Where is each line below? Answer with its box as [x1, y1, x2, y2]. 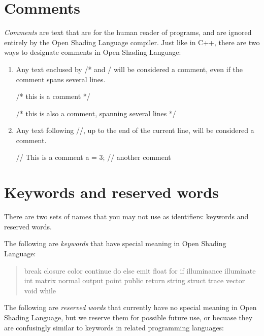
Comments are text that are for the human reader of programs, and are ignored [4, 27, 252, 38]
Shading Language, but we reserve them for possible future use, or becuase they [4, 312, 253, 322]
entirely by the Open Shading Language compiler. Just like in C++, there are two [4, 37, 260, 47]
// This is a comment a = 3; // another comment [16, 152, 171, 162]
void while [24, 285, 56, 295]
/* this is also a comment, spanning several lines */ [16, 108, 176, 118]
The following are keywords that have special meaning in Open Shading [4, 238, 226, 249]
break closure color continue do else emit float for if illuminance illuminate [24, 265, 256, 276]
